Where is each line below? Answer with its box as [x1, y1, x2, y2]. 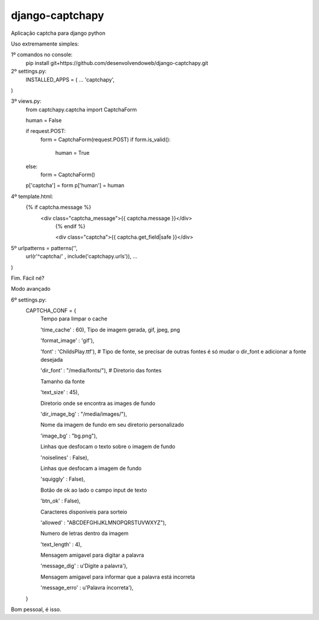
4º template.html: [11, 193, 53, 200]
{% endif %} [55, 222, 86, 230]
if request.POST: [25, 128, 66, 135]
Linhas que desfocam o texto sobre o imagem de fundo [40, 443, 175, 450]
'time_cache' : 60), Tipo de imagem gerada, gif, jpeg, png [40, 326, 180, 333]
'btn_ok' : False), [40, 497, 81, 505]
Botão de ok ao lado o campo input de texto [40, 486, 147, 494]
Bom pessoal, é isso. [11, 606, 61, 613]
